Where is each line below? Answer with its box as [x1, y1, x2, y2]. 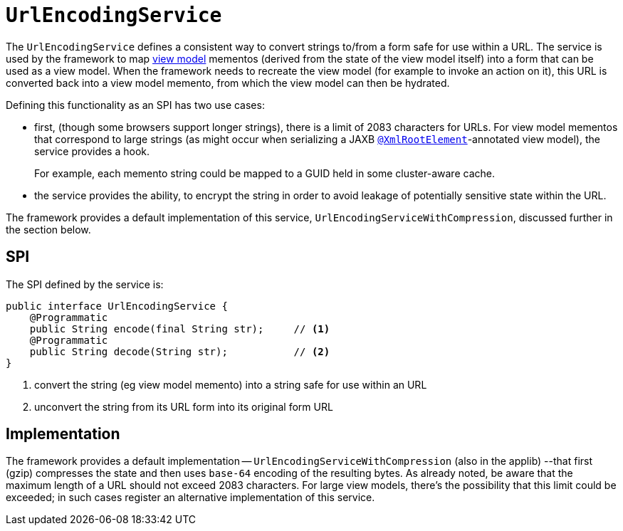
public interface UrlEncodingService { [6, 300, 228, 312]
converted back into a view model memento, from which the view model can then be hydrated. [6, 76, 450, 89]
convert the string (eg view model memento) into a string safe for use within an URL [34, 378, 427, 391]
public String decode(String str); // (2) [29, 345, 330, 357]
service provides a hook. [34, 144, 150, 157]
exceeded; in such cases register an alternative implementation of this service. [6, 491, 375, 504]
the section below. [6, 223, 91, 236]
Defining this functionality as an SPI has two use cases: [6, 98, 265, 111]
